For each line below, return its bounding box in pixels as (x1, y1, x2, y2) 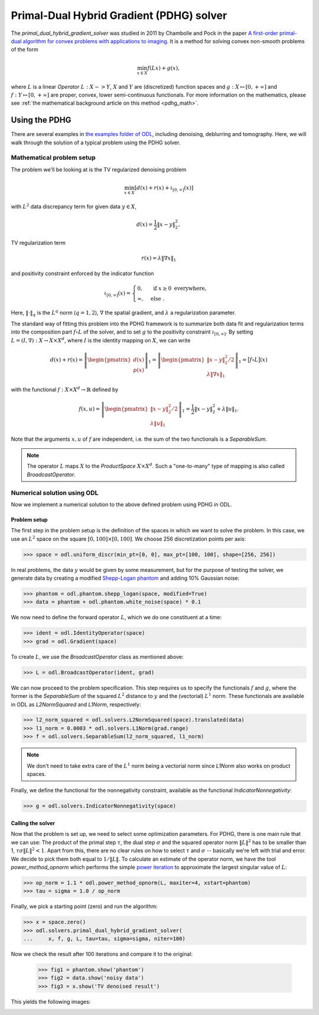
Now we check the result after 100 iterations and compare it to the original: (11, 951, 193, 958)
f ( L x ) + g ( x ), (147, 64, 180, 71)
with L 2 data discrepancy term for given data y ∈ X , (11, 202, 137, 210)
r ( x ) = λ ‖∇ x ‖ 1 (141, 254, 177, 263)
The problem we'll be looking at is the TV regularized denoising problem (11, 166, 187, 173)
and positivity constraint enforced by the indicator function (11, 270, 154, 277)
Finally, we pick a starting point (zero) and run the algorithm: (11, 903, 158, 910)
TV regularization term (11, 239, 66, 246)
